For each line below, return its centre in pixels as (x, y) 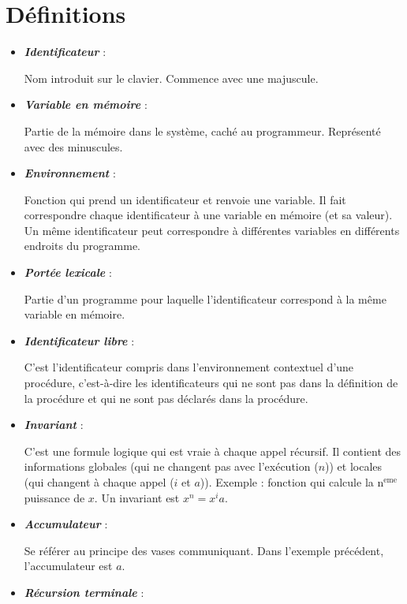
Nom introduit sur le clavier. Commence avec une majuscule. (171, 78)
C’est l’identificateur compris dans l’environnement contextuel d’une (189, 367)
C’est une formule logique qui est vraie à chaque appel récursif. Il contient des (213, 451)
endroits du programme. (82, 246)
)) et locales (354, 466)
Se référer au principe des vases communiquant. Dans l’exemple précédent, (204, 550)
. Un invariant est (137, 497)
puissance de (54, 497)
